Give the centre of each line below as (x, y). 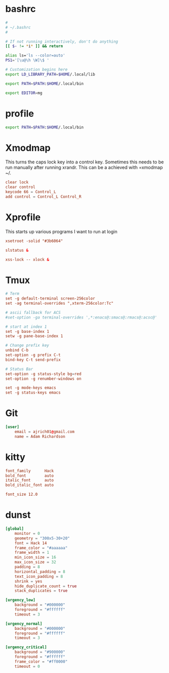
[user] (12, 427)
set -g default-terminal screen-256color (50, 298)
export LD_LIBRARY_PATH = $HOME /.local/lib (50, 74)
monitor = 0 (27, 533)
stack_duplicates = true (41, 591)
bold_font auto (30, 476)
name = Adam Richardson (40, 436)
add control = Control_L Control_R (43, 197)
